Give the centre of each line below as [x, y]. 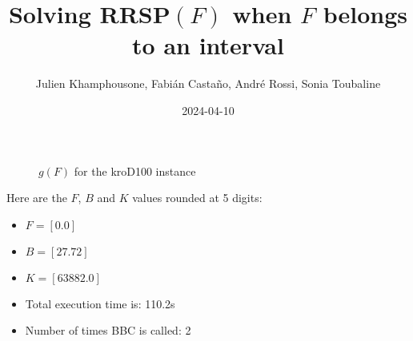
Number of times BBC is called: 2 [108, 330]
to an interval [208, 45]
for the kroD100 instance [135, 170]
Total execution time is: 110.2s [100, 303]
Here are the [37, 198]
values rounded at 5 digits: [197, 198]
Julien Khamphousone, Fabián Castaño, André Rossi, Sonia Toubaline [208, 83]
